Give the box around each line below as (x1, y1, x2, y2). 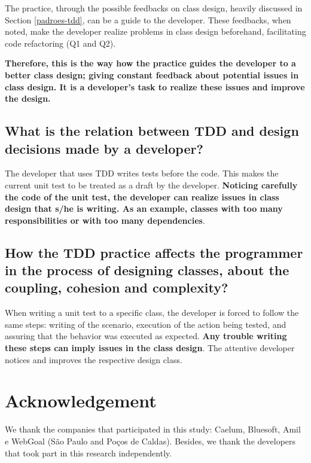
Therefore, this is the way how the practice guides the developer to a (5, 57, 296, 69)
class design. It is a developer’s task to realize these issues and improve (5, 80, 305, 93)
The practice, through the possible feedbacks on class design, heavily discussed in (5, 2, 303, 14)
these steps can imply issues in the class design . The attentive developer (5, 342, 295, 354)
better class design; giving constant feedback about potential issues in (5, 68, 299, 81)
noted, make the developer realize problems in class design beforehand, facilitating (5, 25, 306, 38)
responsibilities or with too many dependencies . (5, 214, 205, 226)
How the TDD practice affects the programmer (5, 243, 303, 261)
